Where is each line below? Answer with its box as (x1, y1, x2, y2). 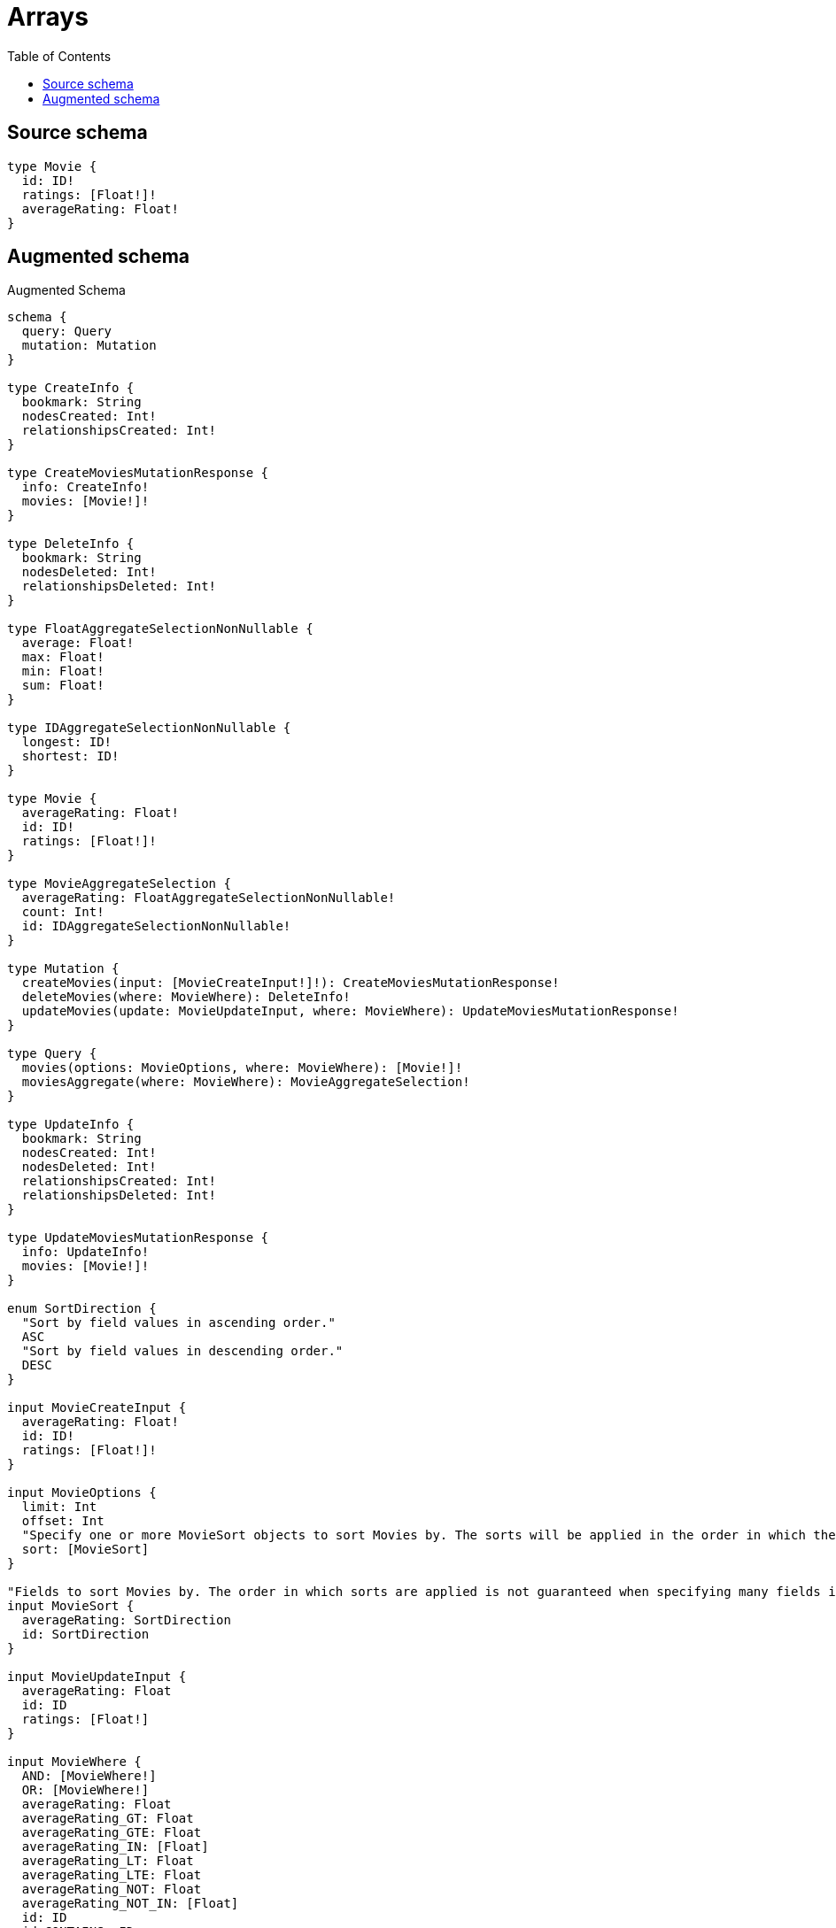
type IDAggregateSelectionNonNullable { (7, 721, 291, 736)
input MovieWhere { (7, 1754, 142, 1770)
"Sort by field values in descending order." (21, 1344, 344, 1359)
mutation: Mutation (21, 338, 157, 353)
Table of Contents (7, 48, 112, 64)
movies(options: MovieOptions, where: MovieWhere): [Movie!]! (21, 1060, 463, 1076)
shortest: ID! (21, 749, 120, 764)
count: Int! (21, 905, 104, 920)
